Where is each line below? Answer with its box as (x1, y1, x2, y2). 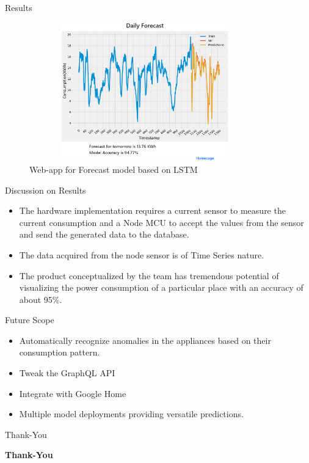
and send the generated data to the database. (19, 228, 189, 241)
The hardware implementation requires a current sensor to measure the (19, 204, 286, 217)
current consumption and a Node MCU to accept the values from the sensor (19, 216, 304, 228)
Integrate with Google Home (19, 387, 126, 399)
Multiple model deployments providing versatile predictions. (19, 407, 244, 420)
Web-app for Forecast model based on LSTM (29, 162, 198, 175)
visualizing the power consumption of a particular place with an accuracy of (19, 281, 304, 294)
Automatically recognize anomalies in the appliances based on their (19, 334, 271, 346)
